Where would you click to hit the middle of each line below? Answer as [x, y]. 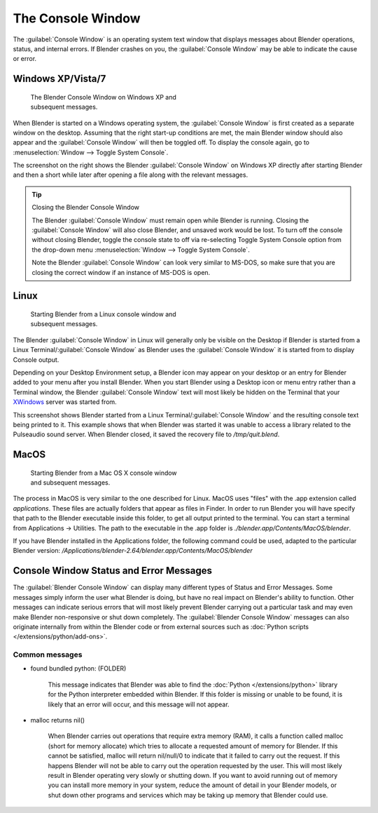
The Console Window [77, 18]
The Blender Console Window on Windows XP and [103, 97]
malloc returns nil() [58, 720]
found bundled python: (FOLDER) [78, 668]
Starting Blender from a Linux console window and [103, 314]
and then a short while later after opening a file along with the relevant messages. [131, 175]
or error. [25, 59]
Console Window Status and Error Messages [113, 571]
